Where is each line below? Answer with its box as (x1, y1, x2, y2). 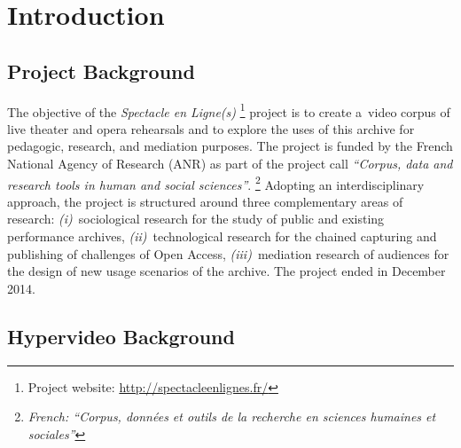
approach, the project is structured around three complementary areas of (7, 192, 403, 210)
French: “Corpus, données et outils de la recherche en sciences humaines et (27, 407, 436, 426)
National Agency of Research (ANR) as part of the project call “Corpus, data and (7, 154, 453, 173)
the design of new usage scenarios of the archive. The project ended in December (7, 262, 446, 280)
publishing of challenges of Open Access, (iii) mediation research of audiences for (7, 244, 449, 263)
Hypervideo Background (7, 322, 235, 350)
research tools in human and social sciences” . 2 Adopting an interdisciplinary (7, 172, 425, 193)
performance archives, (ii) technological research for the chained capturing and (7, 227, 437, 246)
